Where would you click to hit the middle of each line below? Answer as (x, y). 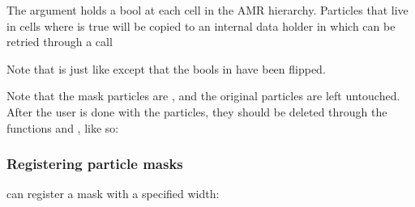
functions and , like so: (63, 127)
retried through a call (60, 42)
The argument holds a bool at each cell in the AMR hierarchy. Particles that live (207, 10)
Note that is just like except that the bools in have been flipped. (166, 68)
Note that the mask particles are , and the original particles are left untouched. (203, 96)
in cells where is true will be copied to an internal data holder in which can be (201, 25)
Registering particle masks (95, 164)
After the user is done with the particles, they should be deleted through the (197, 111)
